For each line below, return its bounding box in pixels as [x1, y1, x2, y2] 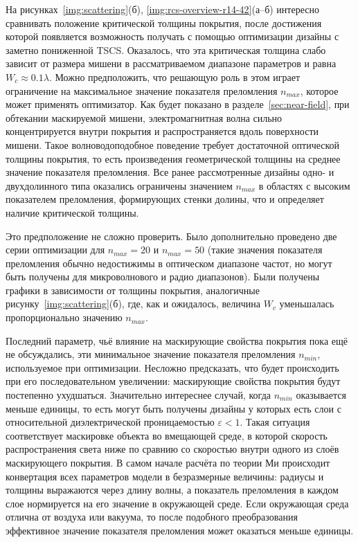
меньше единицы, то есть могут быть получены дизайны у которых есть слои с [6, 401, 341, 415]
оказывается [296, 388, 346, 402]
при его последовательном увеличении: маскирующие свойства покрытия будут [6, 374, 341, 388]
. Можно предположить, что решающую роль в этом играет [48, 69, 301, 84]
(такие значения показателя [207, 242, 323, 257]
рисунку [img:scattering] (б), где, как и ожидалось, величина [6, 296, 261, 311]
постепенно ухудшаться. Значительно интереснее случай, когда [6, 388, 271, 402]
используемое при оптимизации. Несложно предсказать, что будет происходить [6, 360, 339, 374]
